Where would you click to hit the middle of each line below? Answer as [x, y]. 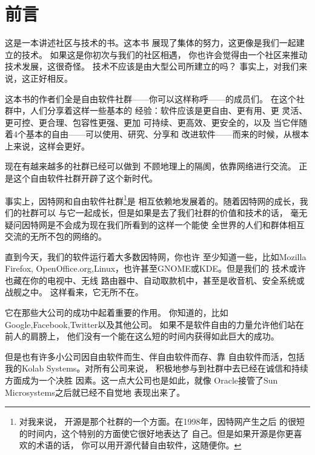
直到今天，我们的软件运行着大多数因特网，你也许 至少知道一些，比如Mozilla [156, 256]
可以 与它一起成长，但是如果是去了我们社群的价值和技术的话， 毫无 [173, 212]
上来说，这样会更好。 [47, 146]
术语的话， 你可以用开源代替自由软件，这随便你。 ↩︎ [139, 445]
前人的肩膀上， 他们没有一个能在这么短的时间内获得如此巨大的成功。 [142, 336]
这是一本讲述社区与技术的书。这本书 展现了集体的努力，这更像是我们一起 [151, 43]
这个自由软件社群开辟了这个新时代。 [85, 178]
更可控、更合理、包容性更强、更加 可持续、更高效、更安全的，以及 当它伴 [152, 122]
